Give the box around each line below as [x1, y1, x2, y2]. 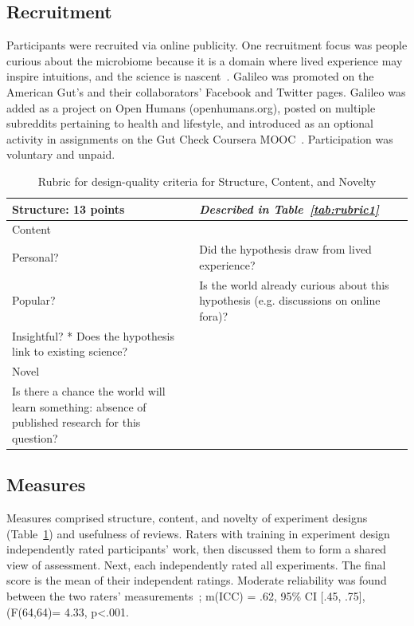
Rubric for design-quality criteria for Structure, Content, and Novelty [37, 172, 377, 189]
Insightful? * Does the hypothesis [12, 327, 174, 344]
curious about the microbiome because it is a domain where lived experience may [6, 52, 403, 69]
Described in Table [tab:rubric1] [199, 200, 379, 217]
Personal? [12, 249, 59, 266]
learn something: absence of [12, 398, 146, 415]
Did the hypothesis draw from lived [199, 241, 372, 258]
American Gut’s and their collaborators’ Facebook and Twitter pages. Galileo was [6, 83, 406, 100]
